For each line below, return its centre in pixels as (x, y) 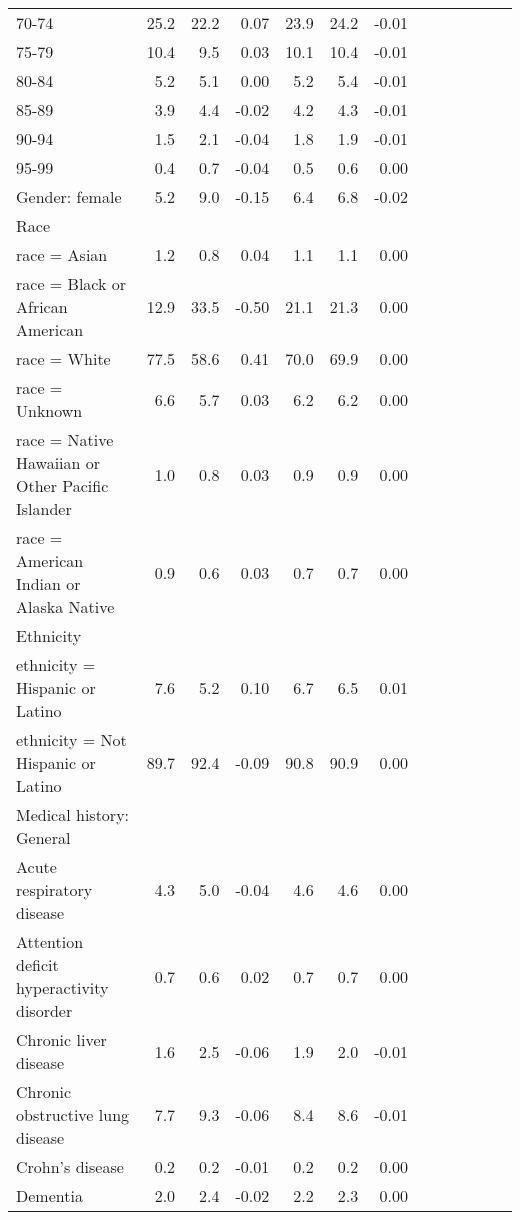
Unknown (49, 410)
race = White (63, 358)
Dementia (49, 1195)
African (42, 306)
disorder (44, 1010)
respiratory (54, 889)
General (43, 837)
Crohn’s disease (70, 1166)
